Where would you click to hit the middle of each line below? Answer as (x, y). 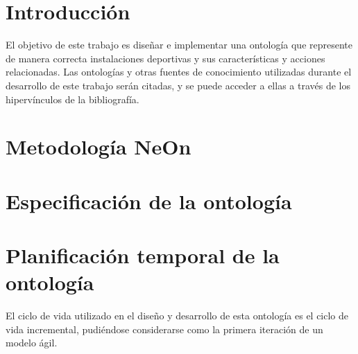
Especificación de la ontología (149, 201)
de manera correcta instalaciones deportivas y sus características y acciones (165, 58)
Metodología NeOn (99, 147)
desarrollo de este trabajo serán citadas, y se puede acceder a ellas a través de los (178, 85)
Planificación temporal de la (143, 255)
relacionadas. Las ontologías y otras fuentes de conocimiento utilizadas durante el (179, 72)
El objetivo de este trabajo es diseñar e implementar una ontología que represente (179, 45)
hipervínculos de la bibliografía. (73, 99)
